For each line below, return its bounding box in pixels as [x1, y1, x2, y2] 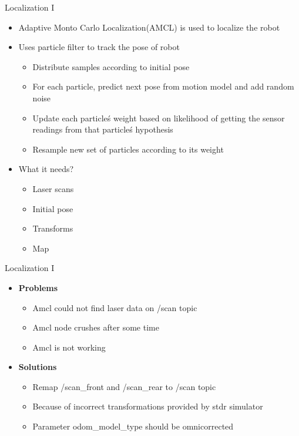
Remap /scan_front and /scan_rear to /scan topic [32, 380, 216, 392]
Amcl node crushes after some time [32, 321, 159, 333]
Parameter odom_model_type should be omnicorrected [32, 420, 234, 432]
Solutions [18, 361, 57, 373]
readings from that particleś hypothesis [32, 123, 173, 136]
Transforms [32, 222, 73, 234]
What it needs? [18, 163, 74, 175]
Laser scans [32, 182, 74, 194]
